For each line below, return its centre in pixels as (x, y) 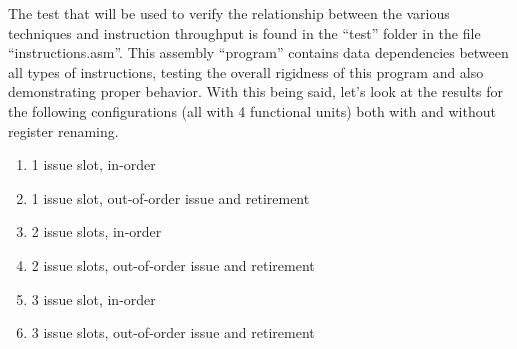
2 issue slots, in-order (96, 231)
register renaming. (63, 130)
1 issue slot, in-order (93, 164)
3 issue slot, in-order (93, 298)
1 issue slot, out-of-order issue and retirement (170, 197)
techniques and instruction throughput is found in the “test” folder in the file (244, 32)
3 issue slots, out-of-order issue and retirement (173, 332)
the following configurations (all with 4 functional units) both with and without (252, 110)
